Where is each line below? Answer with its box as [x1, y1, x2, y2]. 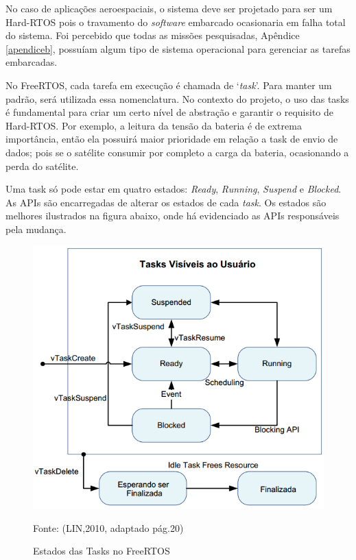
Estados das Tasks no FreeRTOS [33, 544, 170, 558]
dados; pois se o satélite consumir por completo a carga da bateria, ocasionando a [5, 145, 349, 159]
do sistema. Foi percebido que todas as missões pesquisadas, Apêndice [5, 28, 300, 42]
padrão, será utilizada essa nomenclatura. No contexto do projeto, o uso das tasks [5, 91, 349, 106]
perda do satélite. [5, 158, 79, 173]
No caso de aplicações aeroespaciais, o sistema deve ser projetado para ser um [5, 1, 333, 15]
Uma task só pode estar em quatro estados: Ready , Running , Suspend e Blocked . [5, 182, 342, 196]
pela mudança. [5, 221, 67, 236]
